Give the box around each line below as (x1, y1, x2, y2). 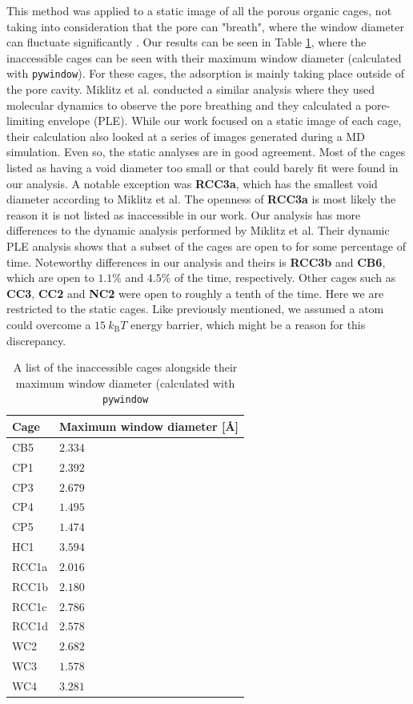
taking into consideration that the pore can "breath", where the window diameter (6, 18, 404, 34)
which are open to (6, 269, 94, 286)
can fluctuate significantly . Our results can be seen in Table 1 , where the (6, 34, 367, 50)
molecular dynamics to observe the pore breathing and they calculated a (6, 96, 362, 113)
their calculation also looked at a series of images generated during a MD (6, 127, 365, 144)
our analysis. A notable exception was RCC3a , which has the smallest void (6, 175, 378, 191)
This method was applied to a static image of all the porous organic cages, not (6, 2, 392, 18)
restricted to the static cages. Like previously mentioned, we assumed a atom (6, 300, 384, 317)
